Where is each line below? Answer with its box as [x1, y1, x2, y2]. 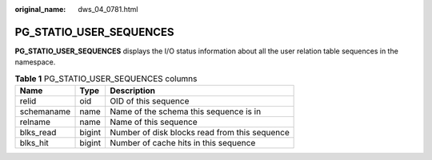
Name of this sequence [109, 116, 198, 127]
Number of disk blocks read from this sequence [109, 127, 290, 139]
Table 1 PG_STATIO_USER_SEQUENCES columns [14, 72, 198, 84]
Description [109, 85, 156, 96]
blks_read [19, 127, 57, 139]
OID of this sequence [109, 96, 190, 107]
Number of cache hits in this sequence [109, 138, 256, 149]
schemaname [19, 106, 71, 117]
